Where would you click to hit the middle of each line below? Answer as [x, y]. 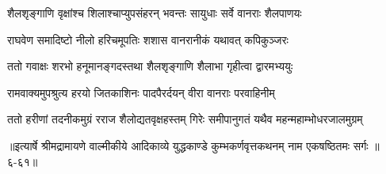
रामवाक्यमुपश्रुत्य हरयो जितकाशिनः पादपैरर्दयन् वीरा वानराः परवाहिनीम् [141, 92]
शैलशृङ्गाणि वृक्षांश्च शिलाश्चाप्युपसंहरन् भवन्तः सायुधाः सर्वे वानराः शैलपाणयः [155, 13]
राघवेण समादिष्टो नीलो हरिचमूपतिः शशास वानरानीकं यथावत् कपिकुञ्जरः [148, 39]
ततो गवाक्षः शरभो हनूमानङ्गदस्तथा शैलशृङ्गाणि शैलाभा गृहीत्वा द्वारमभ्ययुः [150, 66]
